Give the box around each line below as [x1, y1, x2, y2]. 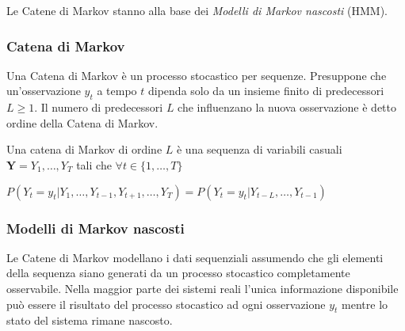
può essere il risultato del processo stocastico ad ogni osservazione [6, 295, 326, 312]
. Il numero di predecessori [34, 99, 163, 116]
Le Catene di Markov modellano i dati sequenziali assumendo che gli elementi [6, 249, 384, 265]
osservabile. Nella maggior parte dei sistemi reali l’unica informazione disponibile [6, 280, 399, 296]
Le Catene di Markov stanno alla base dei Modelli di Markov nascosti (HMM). [6, 2, 388, 18]
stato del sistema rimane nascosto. [6, 312, 173, 329]
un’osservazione [6, 82, 81, 99]
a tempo [97, 82, 137, 99]
